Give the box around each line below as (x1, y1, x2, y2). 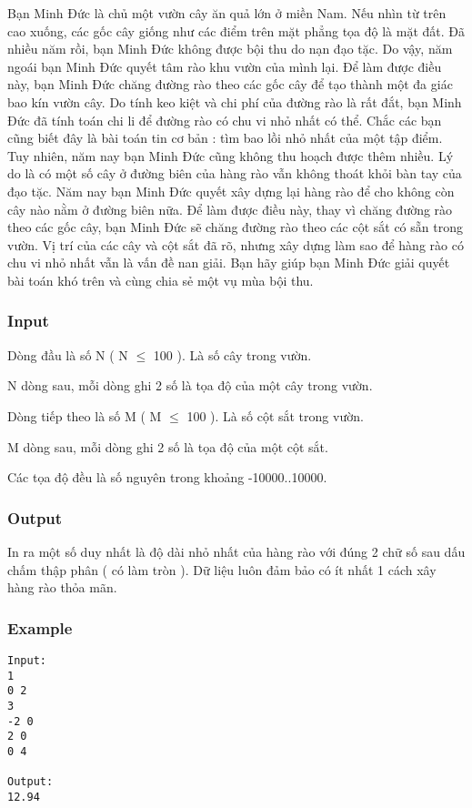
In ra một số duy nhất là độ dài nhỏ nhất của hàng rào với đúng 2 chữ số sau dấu (7, 541, 466, 561)
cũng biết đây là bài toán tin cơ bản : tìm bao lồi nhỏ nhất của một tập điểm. (7, 128, 443, 147)
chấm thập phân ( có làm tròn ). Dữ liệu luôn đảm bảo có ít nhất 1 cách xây (7, 560, 437, 579)
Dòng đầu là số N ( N (7, 345, 128, 364)
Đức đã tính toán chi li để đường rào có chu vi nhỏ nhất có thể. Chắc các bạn (7, 110, 442, 129)
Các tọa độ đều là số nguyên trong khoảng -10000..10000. (7, 468, 327, 487)
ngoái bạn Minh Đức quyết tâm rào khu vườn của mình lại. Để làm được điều (7, 56, 442, 76)
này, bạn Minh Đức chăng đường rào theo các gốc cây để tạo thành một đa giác (7, 75, 453, 94)
